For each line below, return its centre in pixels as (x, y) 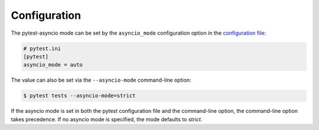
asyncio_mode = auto (53, 65)
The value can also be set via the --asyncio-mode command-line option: (101, 80)
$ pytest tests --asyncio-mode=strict (79, 96)
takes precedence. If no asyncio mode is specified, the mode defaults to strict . (107, 119)
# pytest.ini (42, 48)
